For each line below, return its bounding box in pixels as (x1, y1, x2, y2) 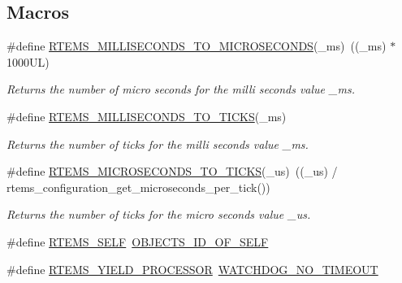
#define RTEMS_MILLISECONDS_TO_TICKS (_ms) (6, 107, 287, 124)
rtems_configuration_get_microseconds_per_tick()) (6, 178, 270, 195)
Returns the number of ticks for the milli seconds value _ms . (6, 135, 309, 152)
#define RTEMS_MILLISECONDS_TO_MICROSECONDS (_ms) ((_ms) (6, 37, 387, 54)
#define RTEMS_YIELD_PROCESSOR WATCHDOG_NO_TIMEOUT (6, 260, 378, 277)
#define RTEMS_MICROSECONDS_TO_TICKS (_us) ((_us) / (6, 163, 338, 180)
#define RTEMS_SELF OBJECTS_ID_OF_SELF (6, 233, 269, 250)
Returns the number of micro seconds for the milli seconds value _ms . (6, 81, 355, 98)
